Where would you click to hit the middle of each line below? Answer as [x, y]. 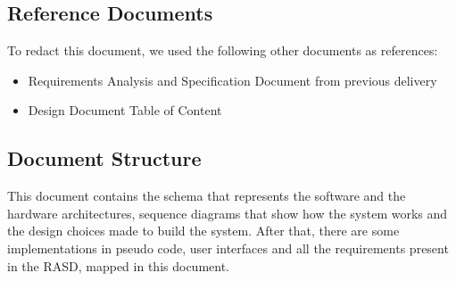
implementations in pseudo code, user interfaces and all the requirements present [228, 248]
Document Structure [104, 158]
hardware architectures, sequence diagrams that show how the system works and [228, 213]
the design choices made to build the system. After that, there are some [203, 231]
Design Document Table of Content [125, 110]
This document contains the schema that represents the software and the [207, 196]
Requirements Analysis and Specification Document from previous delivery [232, 80]
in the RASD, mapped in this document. [118, 265]
